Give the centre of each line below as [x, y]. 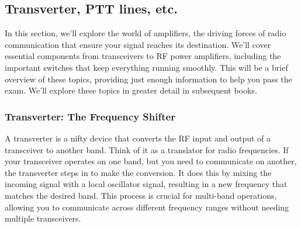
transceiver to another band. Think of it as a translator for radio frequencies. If [147, 149]
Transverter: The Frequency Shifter [90, 116]
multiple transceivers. [43, 218]
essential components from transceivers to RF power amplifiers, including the [143, 56]
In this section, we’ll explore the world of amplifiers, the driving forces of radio [146, 33]
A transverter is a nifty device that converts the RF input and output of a [138, 138]
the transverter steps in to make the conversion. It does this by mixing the [138, 172]
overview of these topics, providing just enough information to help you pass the [148, 79]
